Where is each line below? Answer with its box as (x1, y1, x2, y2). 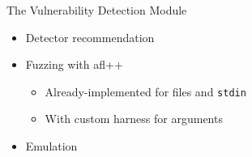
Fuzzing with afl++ (25, 56, 123, 73)
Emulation (25, 138, 78, 155)
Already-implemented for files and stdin (45, 83, 246, 100)
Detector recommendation (25, 28, 155, 45)
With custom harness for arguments (45, 110, 223, 127)
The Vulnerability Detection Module (6, 2, 187, 18)
